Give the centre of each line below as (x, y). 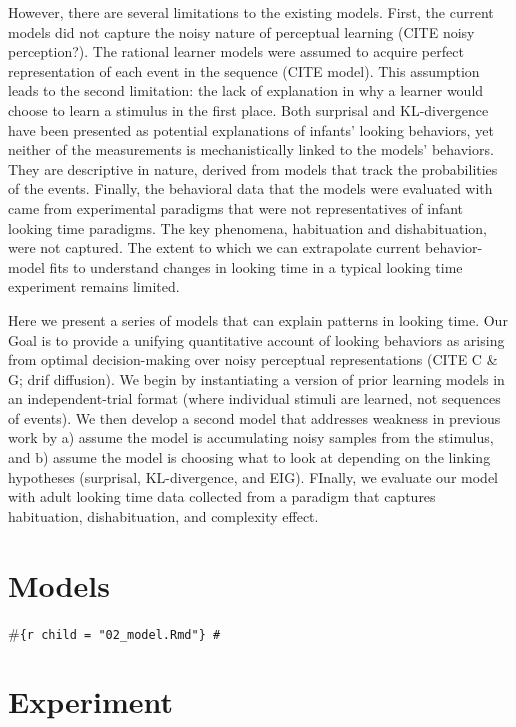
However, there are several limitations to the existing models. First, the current (251, 12)
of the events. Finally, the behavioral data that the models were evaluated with (250, 188)
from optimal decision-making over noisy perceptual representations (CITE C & (253, 359)
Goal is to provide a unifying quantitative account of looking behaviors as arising (256, 339)
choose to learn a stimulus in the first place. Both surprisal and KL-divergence (248, 109)
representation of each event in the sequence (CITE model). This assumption (244, 70)
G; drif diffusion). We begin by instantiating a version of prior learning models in (256, 378)
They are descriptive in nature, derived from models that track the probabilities (253, 168)
